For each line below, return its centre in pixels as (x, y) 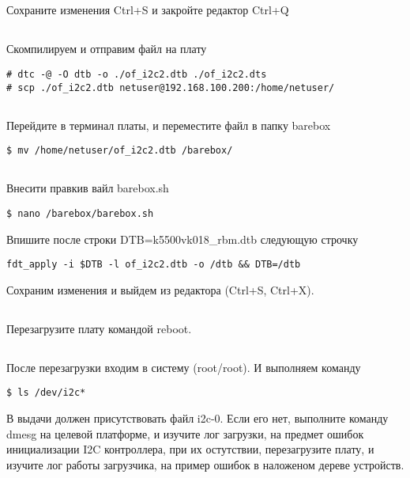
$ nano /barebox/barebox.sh (80, 213)
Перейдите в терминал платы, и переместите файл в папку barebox (169, 125)
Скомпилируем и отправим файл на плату (107, 49)
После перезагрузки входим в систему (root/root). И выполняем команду (184, 367)
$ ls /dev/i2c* (46, 393)
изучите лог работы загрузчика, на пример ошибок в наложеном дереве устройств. (205, 464)
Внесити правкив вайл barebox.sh (88, 188)
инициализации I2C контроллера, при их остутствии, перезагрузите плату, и (190, 449)
